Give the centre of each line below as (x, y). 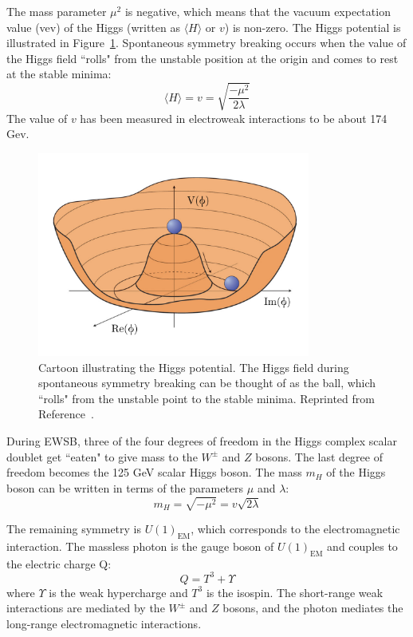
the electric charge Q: (59, 563)
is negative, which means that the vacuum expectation (258, 11)
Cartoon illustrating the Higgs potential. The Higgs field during (194, 367)
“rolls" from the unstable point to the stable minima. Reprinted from (206, 398)
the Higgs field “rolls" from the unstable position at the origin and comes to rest (203, 58)
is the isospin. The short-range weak (295, 592)
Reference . (66, 414)
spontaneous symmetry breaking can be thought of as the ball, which (207, 383)
